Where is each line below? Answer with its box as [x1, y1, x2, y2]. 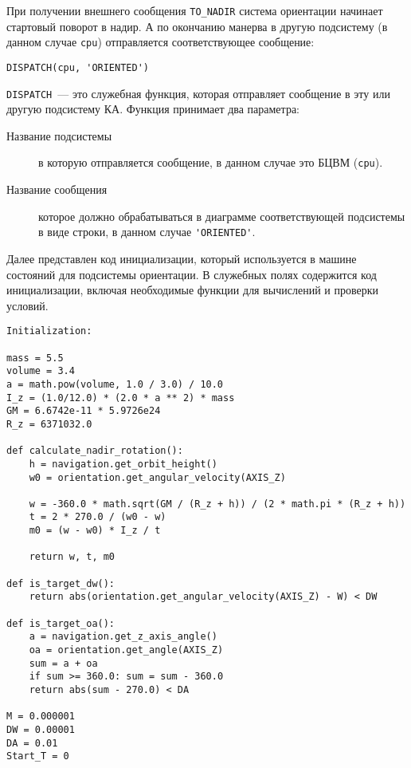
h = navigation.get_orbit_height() [29, 458, 217, 470]
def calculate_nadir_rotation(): [6, 445, 183, 457]
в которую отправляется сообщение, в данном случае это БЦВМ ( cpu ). [38, 154, 383, 171]
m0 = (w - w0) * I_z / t [29, 525, 161, 537]
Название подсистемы [6, 127, 112, 144]
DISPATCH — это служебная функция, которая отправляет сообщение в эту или [6, 85, 390, 101]
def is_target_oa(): [6, 617, 115, 629]
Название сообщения [6, 181, 108, 198]
